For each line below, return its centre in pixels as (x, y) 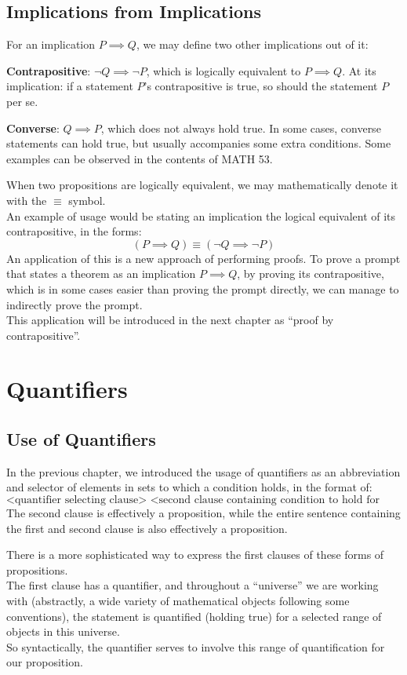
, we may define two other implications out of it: (252, 44)
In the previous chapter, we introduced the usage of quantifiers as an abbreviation (203, 471)
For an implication (51, 44)
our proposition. (45, 662)
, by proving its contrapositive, (311, 274)
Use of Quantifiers (81, 439)
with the (27, 200)
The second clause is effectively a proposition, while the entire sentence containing (203, 513)
